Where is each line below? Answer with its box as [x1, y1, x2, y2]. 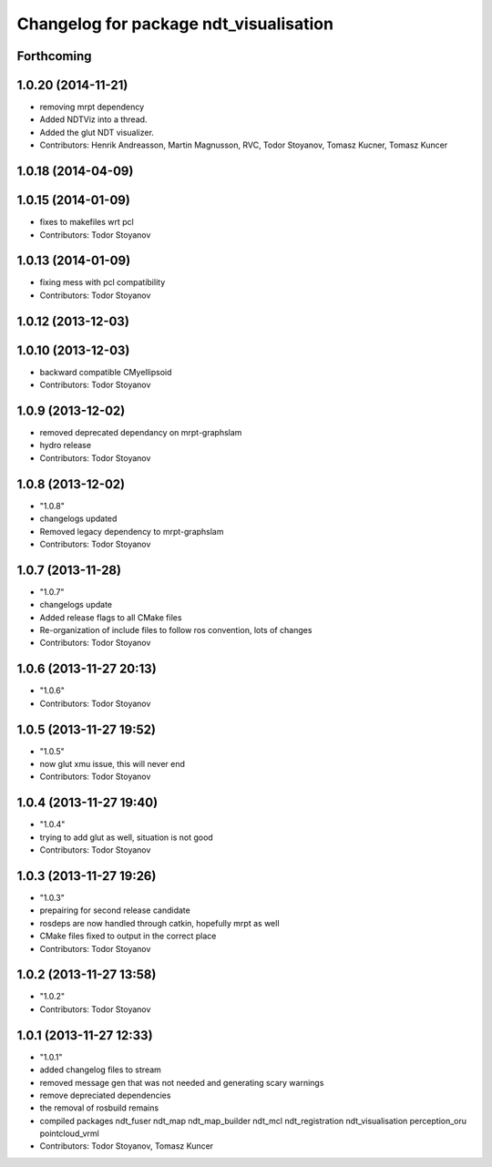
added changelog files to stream [39, 1064, 161, 1075]
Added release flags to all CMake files [39, 611, 182, 623]
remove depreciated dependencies [39, 1090, 171, 1100]
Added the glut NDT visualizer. [39, 127, 155, 138]
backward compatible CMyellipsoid [39, 366, 172, 377]
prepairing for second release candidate [39, 905, 190, 916]
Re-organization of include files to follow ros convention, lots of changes [39, 625, 313, 636]
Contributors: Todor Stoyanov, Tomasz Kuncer [39, 1141, 214, 1152]
